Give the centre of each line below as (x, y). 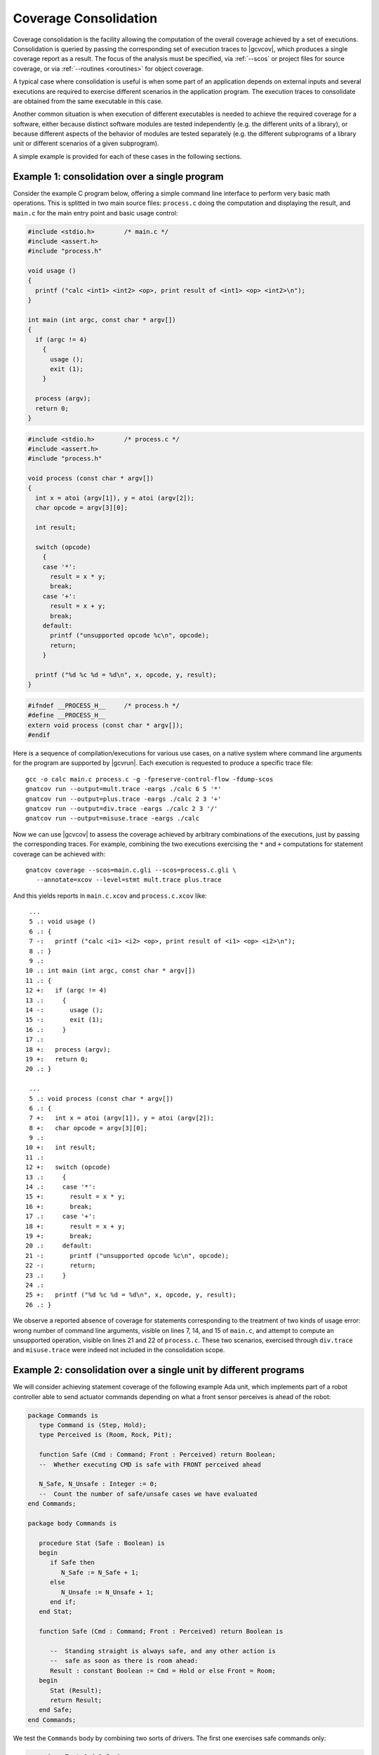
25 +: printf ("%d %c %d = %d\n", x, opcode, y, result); (131, 1295)
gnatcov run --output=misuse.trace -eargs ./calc (113, 819)
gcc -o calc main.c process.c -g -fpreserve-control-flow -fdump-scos (149, 779)
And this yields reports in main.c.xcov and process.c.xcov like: (110, 896)
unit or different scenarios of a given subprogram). (86, 143)
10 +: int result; (61, 1147)
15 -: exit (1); (65, 1020)
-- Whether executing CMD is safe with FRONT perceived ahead (150, 1464)
